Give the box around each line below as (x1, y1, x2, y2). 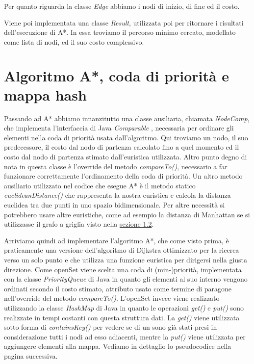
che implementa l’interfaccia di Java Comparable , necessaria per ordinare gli (4, 123, 234, 133)
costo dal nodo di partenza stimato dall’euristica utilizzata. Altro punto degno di (4, 152, 247, 162)
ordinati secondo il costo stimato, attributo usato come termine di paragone (4, 283, 232, 293)
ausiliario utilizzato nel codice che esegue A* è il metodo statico (4, 180, 196, 190)
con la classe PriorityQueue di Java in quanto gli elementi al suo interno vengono (4, 274, 248, 284)
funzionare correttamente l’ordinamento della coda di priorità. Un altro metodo (4, 171, 243, 181)
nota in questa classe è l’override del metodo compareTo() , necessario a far (4, 161, 228, 171)
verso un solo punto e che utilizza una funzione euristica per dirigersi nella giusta (4, 255, 248, 264)
